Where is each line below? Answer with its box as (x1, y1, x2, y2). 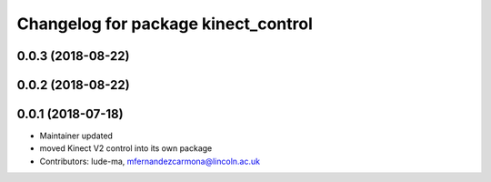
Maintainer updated (39, 130, 114, 141)
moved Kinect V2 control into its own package (39, 143, 213, 154)
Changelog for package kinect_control (16, 14, 313, 34)
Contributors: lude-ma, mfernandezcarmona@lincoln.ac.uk (39, 156, 261, 167)
